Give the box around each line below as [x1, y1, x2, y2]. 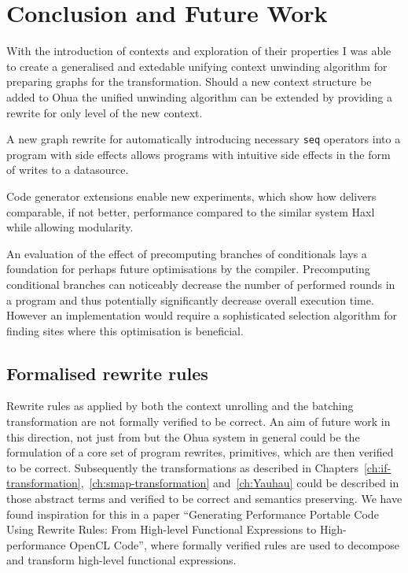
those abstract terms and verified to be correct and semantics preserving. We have [6, 490, 402, 507]
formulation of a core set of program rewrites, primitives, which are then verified [6, 444, 394, 460]
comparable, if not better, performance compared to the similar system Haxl [6, 203, 375, 220]
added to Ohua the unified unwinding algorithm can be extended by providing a [6, 88, 392, 105]
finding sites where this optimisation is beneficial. [6, 322, 244, 338]
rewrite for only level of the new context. [6, 104, 203, 120]
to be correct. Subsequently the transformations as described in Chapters [6, 459, 358, 475]
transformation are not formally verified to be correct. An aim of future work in [6, 413, 391, 430]
